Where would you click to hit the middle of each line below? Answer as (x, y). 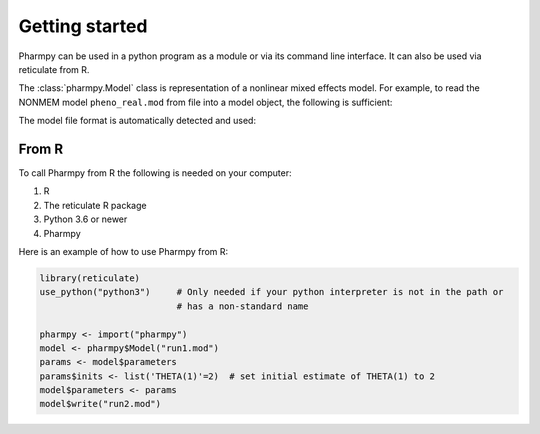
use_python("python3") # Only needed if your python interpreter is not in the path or (271, 292)
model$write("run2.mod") (100, 404)
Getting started (83, 26)
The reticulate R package (95, 205)
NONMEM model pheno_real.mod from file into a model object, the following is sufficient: (205, 102)
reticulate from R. (54, 69)
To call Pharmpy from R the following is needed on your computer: (155, 173)
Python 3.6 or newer (85, 219)
